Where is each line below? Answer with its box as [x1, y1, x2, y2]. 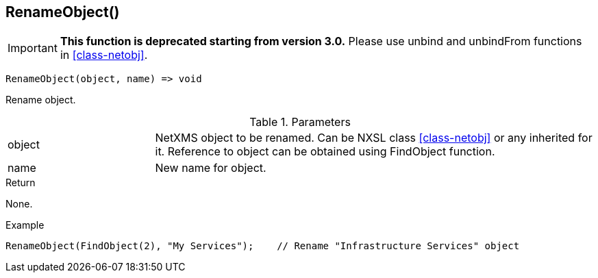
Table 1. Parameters [249, 115, 351, 129]
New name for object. [155, 161, 266, 175]
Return [5, 177, 36, 189]
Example [5, 219, 45, 231]
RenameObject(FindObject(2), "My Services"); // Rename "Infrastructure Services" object [5, 240, 520, 252]
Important [8, 41, 58, 55]
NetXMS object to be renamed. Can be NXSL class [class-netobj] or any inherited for [155, 131, 593, 145]
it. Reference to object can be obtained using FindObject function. [155, 144, 495, 159]
